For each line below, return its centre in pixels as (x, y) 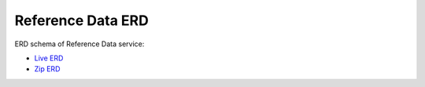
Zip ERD (47, 69)
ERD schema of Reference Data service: (79, 44)
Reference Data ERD (81, 20)
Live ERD (49, 58)
